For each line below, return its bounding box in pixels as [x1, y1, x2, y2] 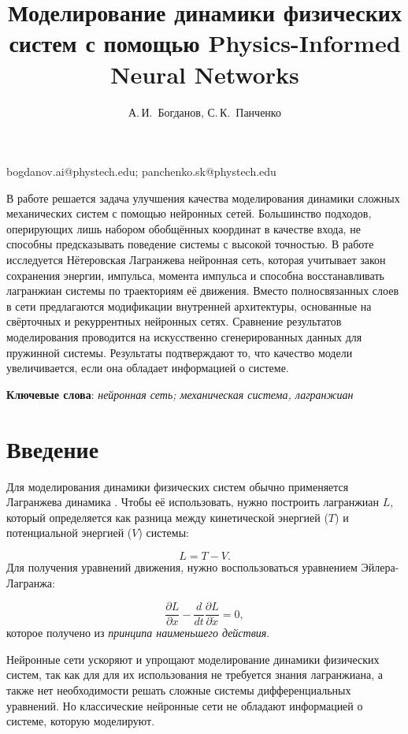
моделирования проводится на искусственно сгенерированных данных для [6, 329, 362, 345]
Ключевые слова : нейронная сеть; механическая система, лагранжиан [6, 386, 354, 402]
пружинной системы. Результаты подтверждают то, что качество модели [6, 344, 353, 360]
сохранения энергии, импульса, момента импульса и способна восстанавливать [6, 266, 384, 283]
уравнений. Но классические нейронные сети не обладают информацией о [6, 697, 363, 714]
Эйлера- [361, 558, 399, 575]
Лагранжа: [6, 574, 55, 591]
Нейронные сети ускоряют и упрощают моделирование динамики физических [6, 650, 380, 667]
